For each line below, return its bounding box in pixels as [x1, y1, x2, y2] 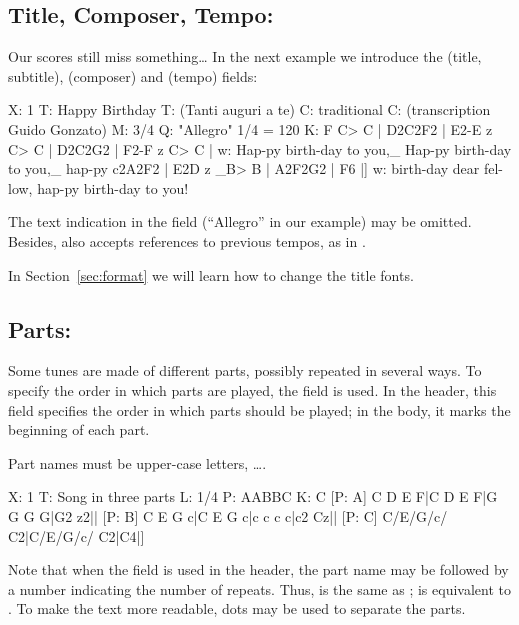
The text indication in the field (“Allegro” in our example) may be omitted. [8, 211, 472, 232]
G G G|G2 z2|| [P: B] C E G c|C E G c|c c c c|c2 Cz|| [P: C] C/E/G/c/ [8, 505, 448, 526]
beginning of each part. [8, 419, 150, 440]
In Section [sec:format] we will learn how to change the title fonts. [8, 264, 414, 285]
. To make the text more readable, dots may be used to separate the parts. [8, 598, 466, 619]
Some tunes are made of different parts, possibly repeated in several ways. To [8, 360, 482, 381]
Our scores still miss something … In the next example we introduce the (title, [8, 46, 482, 67]
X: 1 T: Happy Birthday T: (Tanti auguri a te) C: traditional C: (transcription [8, 99, 491, 120]
